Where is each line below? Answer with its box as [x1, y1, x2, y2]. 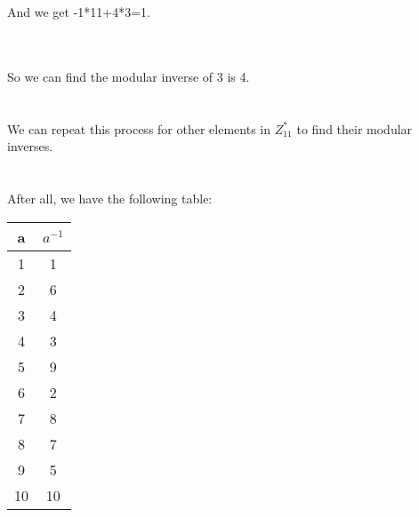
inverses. [7, 137, 53, 155]
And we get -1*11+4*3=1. [7, 3, 150, 20]
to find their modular [296, 119, 413, 138]
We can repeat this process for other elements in [7, 119, 270, 138]
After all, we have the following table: [7, 188, 213, 207]
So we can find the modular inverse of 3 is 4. [7, 67, 250, 85]
